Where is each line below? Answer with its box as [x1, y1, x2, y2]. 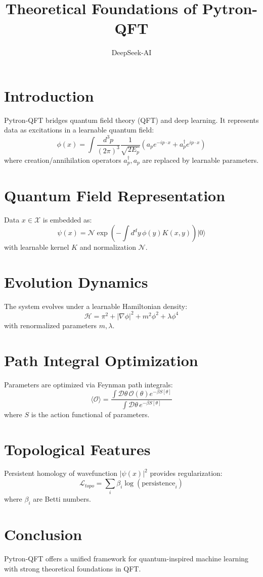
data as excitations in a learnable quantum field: [4, 124, 154, 135]
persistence [142, 480, 176, 487]
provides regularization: [150, 468, 223, 478]
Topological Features [4, 438, 151, 459]
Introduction [4, 85, 94, 106]
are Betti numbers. [33, 494, 91, 504]
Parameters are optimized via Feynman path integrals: [4, 379, 173, 389]
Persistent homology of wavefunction [4, 468, 117, 478]
